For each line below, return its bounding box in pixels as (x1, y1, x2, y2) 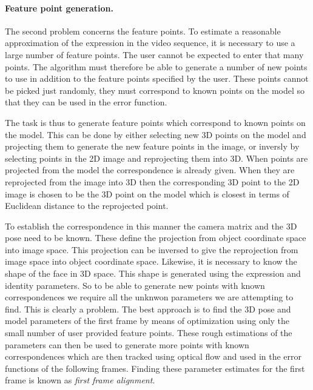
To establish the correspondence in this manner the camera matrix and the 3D (5, 219, 297, 232)
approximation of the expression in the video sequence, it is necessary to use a (5, 36, 295, 49)
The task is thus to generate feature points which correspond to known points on (5, 116, 306, 128)
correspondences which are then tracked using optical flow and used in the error (5, 350, 302, 363)
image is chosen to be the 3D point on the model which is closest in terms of (5, 187, 289, 200)
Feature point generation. (5, 1, 114, 14)
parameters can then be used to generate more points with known (5, 338, 249, 351)
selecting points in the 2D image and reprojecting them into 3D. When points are (5, 151, 308, 164)
